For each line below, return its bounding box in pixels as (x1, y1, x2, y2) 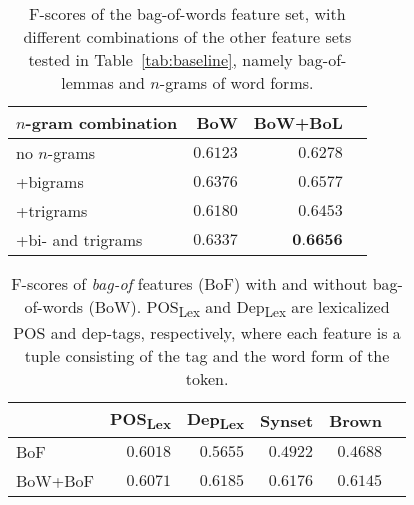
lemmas (61, 71, 114, 94)
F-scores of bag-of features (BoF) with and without (11, 272, 368, 295)
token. (185, 367, 229, 391)
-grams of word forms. (159, 71, 314, 94)
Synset (260, 408, 314, 432)
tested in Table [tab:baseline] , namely (28, 48, 293, 71)
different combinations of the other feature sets (23, 25, 352, 48)
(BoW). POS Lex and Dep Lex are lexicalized (88, 295, 390, 322)
